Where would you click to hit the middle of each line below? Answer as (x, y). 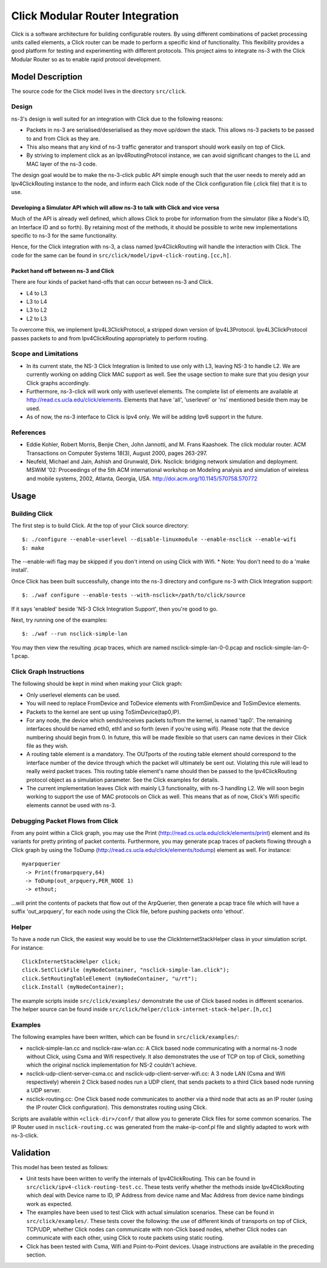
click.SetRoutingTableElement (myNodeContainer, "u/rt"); (110, 978)
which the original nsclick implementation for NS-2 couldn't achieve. (111, 1065)
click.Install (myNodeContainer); (73, 987)
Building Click (32, 514)
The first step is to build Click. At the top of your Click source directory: (100, 525)
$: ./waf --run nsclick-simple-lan (75, 634)
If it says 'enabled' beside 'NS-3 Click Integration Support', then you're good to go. (114, 609)
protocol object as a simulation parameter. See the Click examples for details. (123, 780)
